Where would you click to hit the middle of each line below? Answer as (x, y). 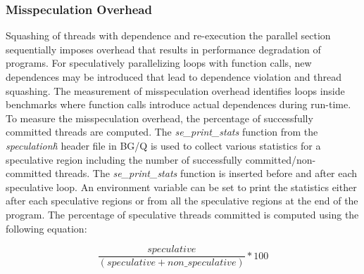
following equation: (46, 228)
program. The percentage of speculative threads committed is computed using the (182, 214)
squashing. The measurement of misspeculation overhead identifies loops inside (175, 90)
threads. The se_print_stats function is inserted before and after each (206, 173)
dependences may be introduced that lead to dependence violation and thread (174, 77)
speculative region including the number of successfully (124, 159)
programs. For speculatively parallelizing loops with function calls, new (159, 63)
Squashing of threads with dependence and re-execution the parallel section (168, 35)
